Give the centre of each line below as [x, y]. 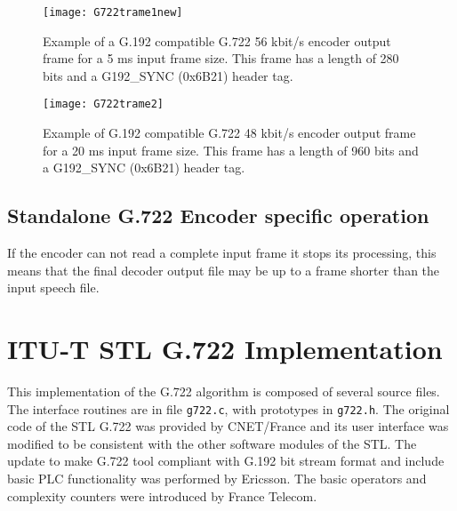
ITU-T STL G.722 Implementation [225, 349]
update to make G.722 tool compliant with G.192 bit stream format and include [226, 461]
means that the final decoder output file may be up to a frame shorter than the [224, 270]
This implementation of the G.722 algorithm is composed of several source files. [224, 391]
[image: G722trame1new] [113, 12]
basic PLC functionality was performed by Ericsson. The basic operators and [217, 479]
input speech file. [53, 287]
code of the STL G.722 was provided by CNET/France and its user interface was [228, 426]
